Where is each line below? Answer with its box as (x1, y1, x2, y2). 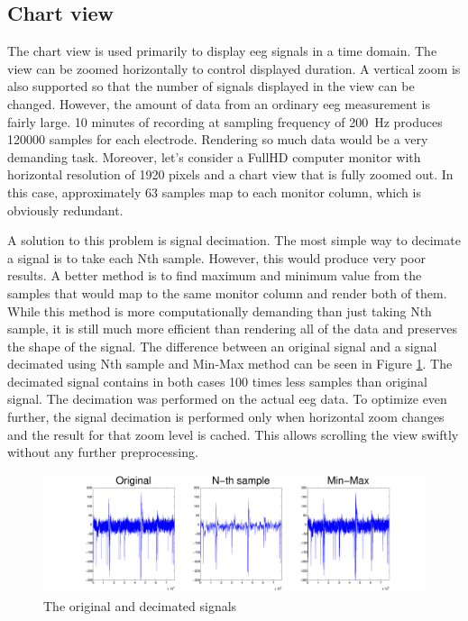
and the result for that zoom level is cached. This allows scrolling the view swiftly (7, 425, 459, 443)
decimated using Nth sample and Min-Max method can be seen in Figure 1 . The (7, 354, 453, 373)
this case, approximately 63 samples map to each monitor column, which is (7, 182, 421, 201)
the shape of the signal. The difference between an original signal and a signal (7, 336, 437, 355)
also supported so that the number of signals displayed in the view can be (7, 77, 415, 96)
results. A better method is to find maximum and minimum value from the (7, 266, 422, 285)
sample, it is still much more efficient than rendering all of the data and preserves (7, 319, 458, 338)
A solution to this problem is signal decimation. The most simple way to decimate (7, 231, 461, 250)
